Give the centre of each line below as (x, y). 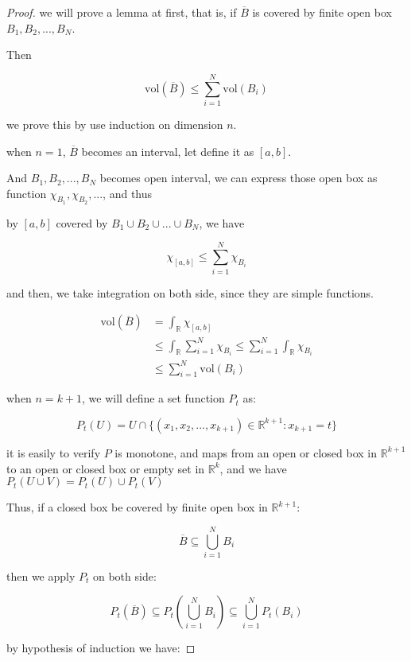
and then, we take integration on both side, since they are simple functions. (190, 292)
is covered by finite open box (322, 12)
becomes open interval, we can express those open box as (238, 178)
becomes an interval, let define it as (168, 151)
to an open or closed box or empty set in (106, 468)
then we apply (41, 575)
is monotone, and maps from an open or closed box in (246, 452)
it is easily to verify (54, 452)
